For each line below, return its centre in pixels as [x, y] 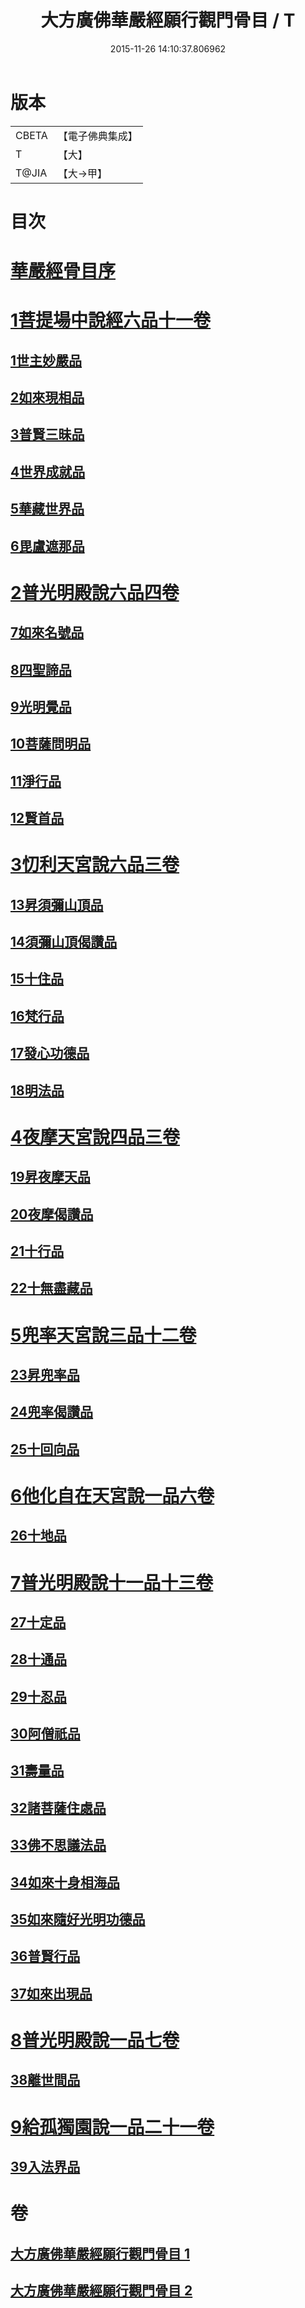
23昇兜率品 [45, 1374]
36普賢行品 [45, 1956]
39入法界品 [45, 2166]
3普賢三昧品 [47, 434]
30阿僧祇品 [45, 1734]
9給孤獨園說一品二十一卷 [112, 2127]
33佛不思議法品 [58, 1845]
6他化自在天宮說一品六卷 [112, 1495]
